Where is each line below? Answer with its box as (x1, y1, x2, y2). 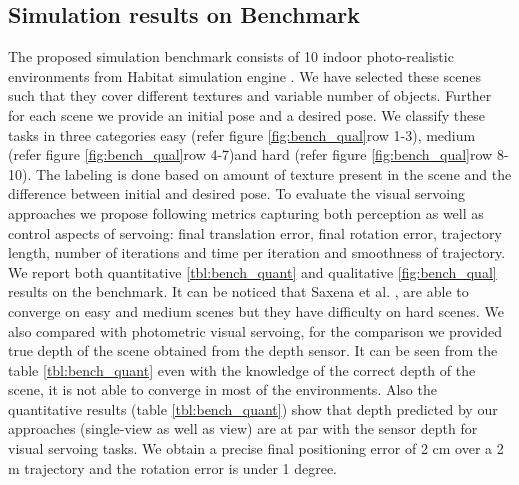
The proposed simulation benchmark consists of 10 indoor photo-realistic (8, 46, 454, 67)
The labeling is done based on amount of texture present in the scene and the (35, 163, 512, 184)
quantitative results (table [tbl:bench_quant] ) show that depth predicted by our (8, 398, 498, 419)
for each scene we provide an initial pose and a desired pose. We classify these (8, 104, 485, 125)
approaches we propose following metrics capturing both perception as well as (8, 202, 484, 223)
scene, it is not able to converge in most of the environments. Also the (8, 379, 437, 400)
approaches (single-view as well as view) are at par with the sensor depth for (8, 418, 478, 439)
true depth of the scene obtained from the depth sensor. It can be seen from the (8, 340, 498, 361)
